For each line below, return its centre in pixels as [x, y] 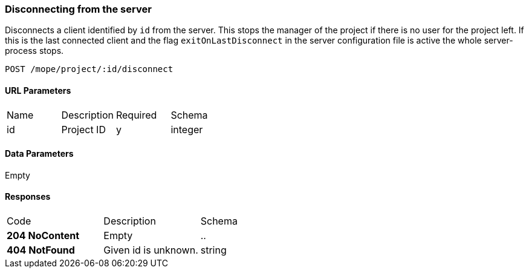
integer [187, 129]
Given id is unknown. [151, 250]
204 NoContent [43, 236]
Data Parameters [39, 154]
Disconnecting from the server [78, 9]
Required [136, 115]
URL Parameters [38, 90]
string [213, 250]
